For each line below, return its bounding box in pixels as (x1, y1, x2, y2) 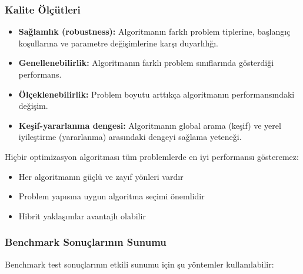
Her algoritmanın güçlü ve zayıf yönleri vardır (18, 170, 184, 182)
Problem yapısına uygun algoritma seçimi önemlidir (18, 190, 205, 202)
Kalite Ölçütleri (5, 2, 81, 16)
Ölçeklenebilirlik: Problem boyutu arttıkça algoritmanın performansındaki (18, 88, 295, 100)
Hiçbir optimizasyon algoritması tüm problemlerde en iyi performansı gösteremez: (5, 150, 299, 162)
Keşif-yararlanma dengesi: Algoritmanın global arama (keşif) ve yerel (18, 119, 281, 131)
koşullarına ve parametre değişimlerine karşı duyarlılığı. (18, 36, 219, 49)
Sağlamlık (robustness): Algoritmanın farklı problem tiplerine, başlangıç (18, 25, 291, 38)
